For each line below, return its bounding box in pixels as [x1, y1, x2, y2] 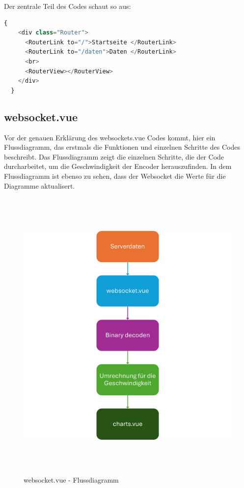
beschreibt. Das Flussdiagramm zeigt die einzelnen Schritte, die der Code [4, 151, 224, 162]
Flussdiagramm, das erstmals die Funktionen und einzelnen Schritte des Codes [4, 142, 240, 152]
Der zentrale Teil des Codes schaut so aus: [4, 1, 131, 11]
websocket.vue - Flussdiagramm [24, 475, 119, 485]
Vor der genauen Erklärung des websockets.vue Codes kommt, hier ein [4, 132, 216, 142]
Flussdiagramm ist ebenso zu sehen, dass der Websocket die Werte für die [4, 170, 226, 181]
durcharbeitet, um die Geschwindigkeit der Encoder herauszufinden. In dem [4, 161, 232, 171]
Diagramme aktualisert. [4, 180, 75, 191]
